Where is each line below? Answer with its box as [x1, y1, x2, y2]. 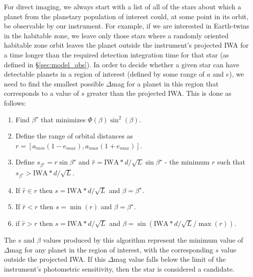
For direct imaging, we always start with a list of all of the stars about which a [4, 1, 241, 11]
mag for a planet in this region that [112, 78, 219, 88]
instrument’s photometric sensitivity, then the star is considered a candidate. [4, 263, 235, 274]
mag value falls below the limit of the [113, 254, 226, 264]
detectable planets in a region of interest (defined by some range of [4, 69, 205, 79]
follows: [4, 97, 26, 108]
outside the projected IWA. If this [4, 254, 106, 264]
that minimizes [41, 114, 86, 124]
